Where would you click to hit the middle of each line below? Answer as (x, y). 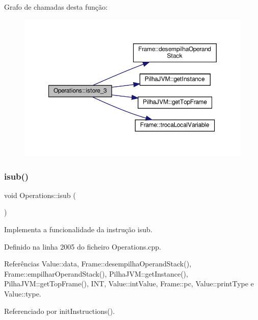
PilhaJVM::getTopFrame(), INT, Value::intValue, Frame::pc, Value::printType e (129, 284)
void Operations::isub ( (40, 195)
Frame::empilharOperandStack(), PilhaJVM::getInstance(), (96, 273)
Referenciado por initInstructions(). (60, 311)
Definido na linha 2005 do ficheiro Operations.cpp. (83, 246)
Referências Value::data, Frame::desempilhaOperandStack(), (98, 264)
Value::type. (23, 293)
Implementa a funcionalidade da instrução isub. (78, 229)
